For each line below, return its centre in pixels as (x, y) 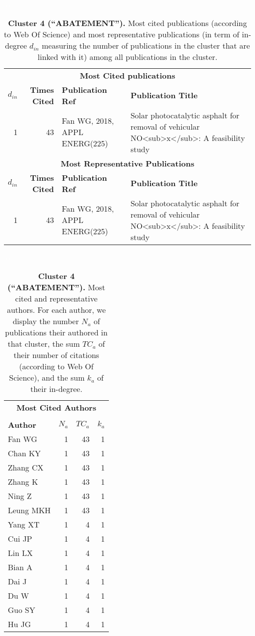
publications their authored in (56, 332)
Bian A (20, 567)
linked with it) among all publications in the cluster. (127, 56)
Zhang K (23, 482)
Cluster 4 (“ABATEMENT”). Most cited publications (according (127, 23)
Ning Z (20, 496)
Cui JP (20, 539)
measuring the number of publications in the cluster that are (146, 45)
